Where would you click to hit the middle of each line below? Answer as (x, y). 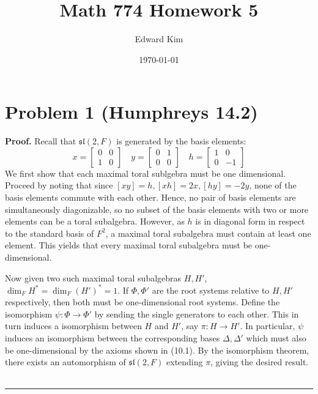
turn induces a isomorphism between (73, 326)
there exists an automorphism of (65, 362)
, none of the (273, 185)
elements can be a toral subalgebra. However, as (95, 221)
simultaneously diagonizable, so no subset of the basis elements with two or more (157, 209)
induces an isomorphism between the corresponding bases (113, 338)
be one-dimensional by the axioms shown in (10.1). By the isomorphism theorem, (157, 350)
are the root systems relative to (211, 290)
